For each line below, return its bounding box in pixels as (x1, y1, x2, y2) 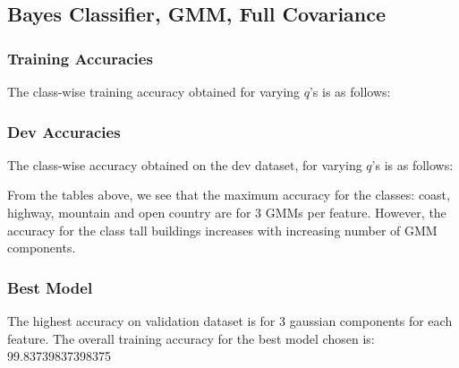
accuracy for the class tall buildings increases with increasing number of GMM (7, 220, 438, 239)
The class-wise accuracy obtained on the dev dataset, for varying (7, 155, 362, 174)
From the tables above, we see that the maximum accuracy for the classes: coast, (7, 185, 450, 204)
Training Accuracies (7, 47, 153, 69)
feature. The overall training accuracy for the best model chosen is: (7, 329, 375, 347)
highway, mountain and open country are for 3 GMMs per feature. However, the (7, 203, 446, 221)
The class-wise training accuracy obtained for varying (7, 82, 301, 100)
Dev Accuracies (7, 120, 121, 142)
